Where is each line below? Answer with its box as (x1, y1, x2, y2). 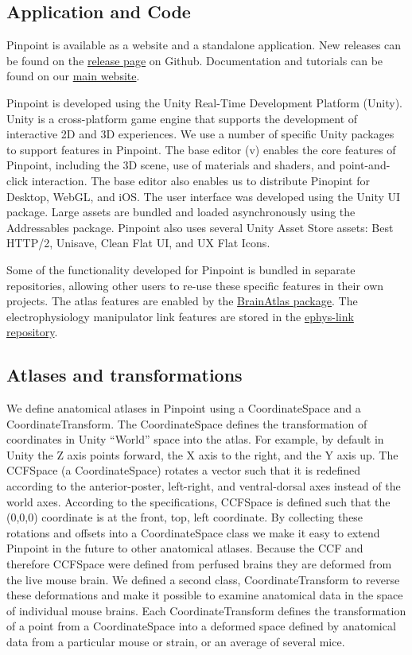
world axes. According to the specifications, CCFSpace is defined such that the (6, 493, 391, 510)
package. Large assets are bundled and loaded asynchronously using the (6, 203, 356, 220)
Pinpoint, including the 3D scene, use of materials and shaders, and (6, 157, 336, 173)
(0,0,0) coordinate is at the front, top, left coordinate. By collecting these (6, 509, 363, 525)
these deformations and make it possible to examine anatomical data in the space (6, 587, 403, 603)
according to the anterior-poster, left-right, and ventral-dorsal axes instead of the (6, 478, 401, 494)
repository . (6, 324, 58, 340)
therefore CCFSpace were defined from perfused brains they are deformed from (6, 556, 392, 572)
